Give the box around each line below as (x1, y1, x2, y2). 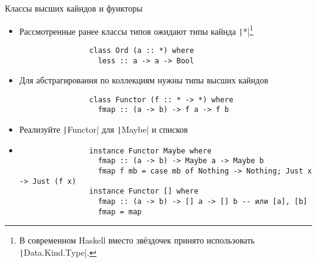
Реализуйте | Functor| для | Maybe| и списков (19, 123, 188, 136)
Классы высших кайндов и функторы (5, 2, 143, 14)
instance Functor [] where (89, 187, 199, 196)
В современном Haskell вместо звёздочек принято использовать (19, 234, 255, 247)
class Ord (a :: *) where (89, 46, 194, 55)
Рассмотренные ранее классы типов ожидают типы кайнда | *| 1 (19, 23, 254, 37)
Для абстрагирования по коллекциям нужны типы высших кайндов (19, 74, 268, 86)
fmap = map (98, 207, 142, 216)
